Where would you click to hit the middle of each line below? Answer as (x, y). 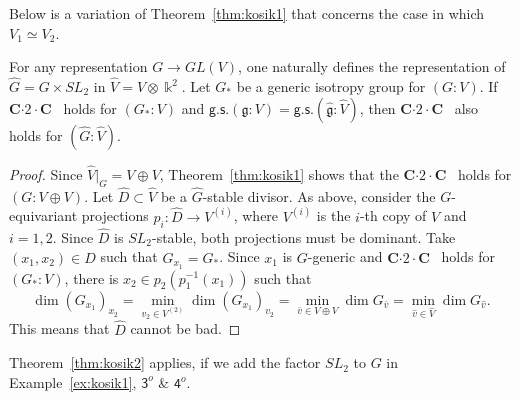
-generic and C (353, 256)
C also (455, 107)
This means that (59, 328)
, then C (385, 107)
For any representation (78, 66)
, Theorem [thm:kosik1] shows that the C (287, 173)
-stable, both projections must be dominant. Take (304, 236)
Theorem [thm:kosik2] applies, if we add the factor (165, 362)
